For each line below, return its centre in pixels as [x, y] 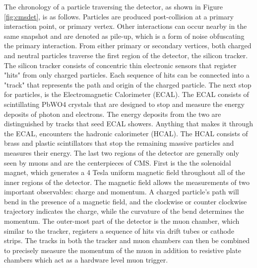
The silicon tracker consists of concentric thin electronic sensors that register [120, 65]
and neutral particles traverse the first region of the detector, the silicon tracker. [126, 55]
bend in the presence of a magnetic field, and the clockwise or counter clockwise [126, 201]
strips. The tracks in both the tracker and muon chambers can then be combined [127, 240]
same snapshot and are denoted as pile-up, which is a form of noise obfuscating [124, 36]
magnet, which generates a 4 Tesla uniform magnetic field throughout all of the [125, 172]
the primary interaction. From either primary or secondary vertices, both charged [128, 45]
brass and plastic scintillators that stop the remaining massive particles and [119, 143]
